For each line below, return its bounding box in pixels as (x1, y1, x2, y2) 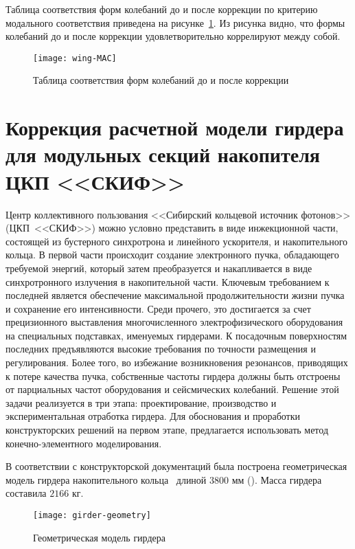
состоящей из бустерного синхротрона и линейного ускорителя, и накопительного (5, 234, 348, 248)
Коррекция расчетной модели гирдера (5, 113, 344, 142)
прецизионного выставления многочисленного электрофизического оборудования (5, 315, 343, 329)
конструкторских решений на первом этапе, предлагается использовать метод (5, 423, 329, 437)
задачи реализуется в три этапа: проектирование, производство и (5, 395, 277, 410)
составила (5, 486, 47, 500)
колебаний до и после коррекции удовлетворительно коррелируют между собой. (5, 29, 341, 43)
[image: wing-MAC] (33, 53, 117, 63)
